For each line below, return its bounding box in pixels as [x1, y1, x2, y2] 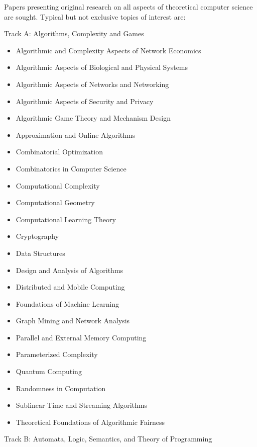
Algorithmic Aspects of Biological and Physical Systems [16, 62, 188, 72]
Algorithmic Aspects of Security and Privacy [16, 96, 154, 106]
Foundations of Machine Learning [16, 298, 119, 309]
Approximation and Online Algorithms [16, 129, 136, 140]
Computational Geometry [16, 197, 95, 208]
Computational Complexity [16, 180, 100, 191]
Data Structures [16, 247, 65, 258]
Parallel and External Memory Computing [16, 332, 147, 342]
